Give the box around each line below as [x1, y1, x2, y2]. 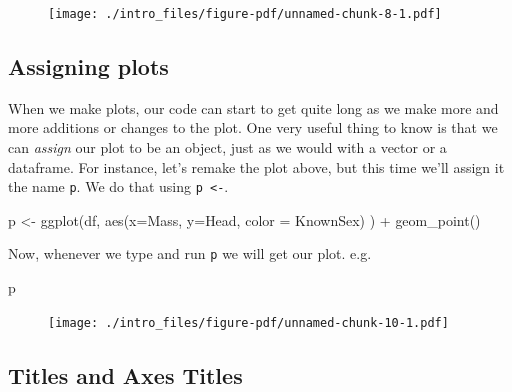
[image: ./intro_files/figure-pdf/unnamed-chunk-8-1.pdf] [48, 7, 442, 21]
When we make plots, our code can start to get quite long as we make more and [8, 97, 499, 118]
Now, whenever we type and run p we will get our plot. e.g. [8, 243, 372, 264]
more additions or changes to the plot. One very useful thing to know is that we [8, 117, 498, 138]
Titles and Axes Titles [8, 359, 243, 390]
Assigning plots [8, 51, 169, 82]
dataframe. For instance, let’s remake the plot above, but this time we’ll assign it [8, 156, 505, 177]
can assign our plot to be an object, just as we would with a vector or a [8, 137, 447, 158]
